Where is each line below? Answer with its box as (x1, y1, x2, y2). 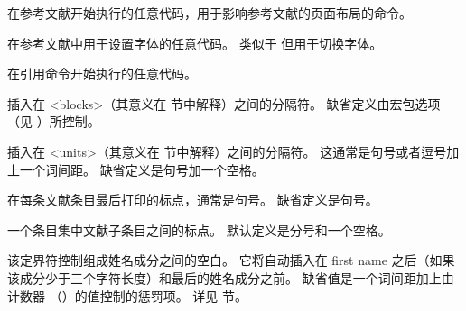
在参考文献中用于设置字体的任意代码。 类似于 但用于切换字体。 (7, 33, 383, 52)
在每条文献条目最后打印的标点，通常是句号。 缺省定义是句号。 (7, 190, 378, 209)
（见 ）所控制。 (7, 112, 100, 131)
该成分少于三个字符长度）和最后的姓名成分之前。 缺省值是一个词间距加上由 (7, 268, 454, 287)
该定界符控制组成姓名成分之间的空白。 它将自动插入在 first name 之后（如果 (7, 251, 455, 270)
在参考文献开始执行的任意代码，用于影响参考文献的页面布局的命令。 (7, 4, 412, 22)
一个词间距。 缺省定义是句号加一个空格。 (19, 160, 265, 178)
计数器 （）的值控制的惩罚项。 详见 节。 (7, 286, 247, 305)
